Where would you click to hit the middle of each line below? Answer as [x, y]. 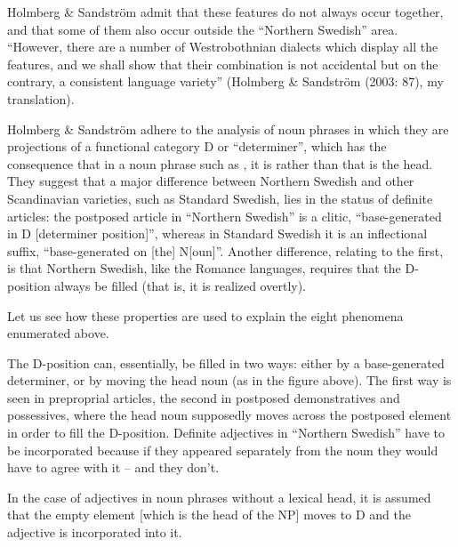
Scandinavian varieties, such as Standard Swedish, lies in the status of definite [220, 198]
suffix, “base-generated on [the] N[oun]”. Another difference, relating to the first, [225, 250]
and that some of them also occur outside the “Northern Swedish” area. [203, 29]
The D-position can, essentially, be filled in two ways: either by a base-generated [226, 362]
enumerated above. [58, 333]
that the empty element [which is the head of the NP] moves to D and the [209, 515]
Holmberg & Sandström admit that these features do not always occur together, [225, 12]
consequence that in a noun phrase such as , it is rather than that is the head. [220, 163]
